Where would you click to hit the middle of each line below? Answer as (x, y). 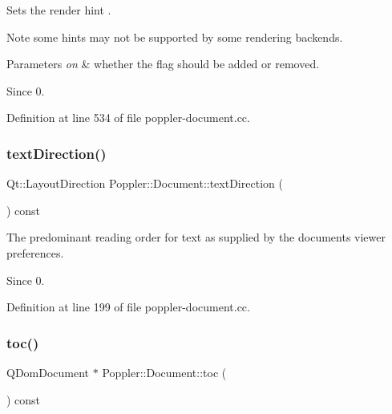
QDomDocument (48, 372)
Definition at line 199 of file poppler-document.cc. (128, 307)
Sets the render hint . (59, 10)
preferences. (35, 252)
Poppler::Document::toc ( (164, 372)
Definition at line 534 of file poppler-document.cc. (128, 118)
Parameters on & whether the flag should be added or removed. (163, 64)
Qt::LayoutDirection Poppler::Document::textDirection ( (145, 183)
